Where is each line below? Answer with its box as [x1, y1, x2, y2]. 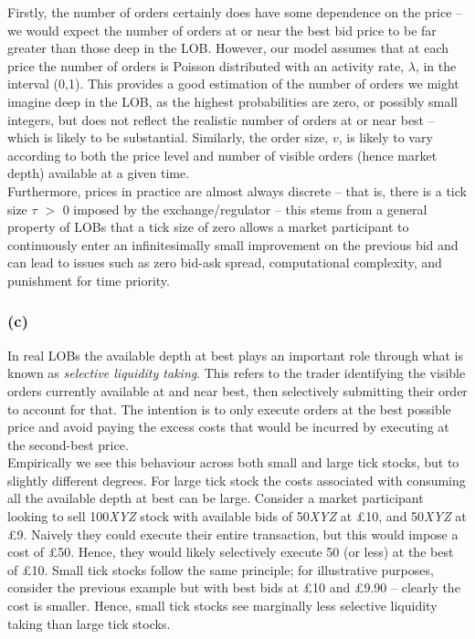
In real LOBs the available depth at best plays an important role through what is [7, 345, 464, 364]
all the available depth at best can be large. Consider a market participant [7, 488, 424, 508]
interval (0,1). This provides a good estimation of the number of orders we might [7, 74, 459, 93]
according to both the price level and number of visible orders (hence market [7, 145, 438, 164]
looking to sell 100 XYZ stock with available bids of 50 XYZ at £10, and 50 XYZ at [7, 507, 467, 526]
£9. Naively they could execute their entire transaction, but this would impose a [7, 524, 459, 543]
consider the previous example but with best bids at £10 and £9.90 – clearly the [7, 578, 460, 597]
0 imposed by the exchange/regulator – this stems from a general [62, 199, 427, 218]
